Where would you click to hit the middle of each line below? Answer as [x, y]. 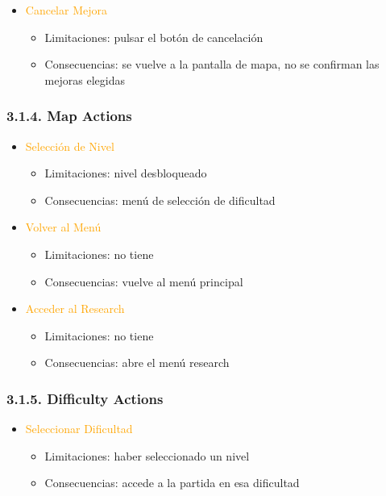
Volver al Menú [63, 227]
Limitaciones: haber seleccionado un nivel [147, 455]
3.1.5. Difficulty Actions [85, 398]
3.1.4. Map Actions [69, 116]
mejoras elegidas [85, 79]
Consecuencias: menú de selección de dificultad [160, 200]
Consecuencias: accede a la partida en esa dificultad [172, 483]
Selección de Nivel [70, 146]
